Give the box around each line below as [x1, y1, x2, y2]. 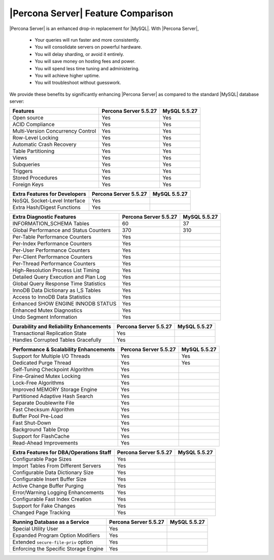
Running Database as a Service [12, 519, 89, 526]
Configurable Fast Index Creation [12, 496, 92, 503]
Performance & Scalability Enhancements [12, 346, 115, 353]
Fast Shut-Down [12, 420, 51, 427]
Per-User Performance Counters [12, 247, 90, 254]
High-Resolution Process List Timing [12, 267, 100, 274]
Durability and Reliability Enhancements [12, 323, 111, 330]
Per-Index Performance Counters [12, 240, 92, 247]
